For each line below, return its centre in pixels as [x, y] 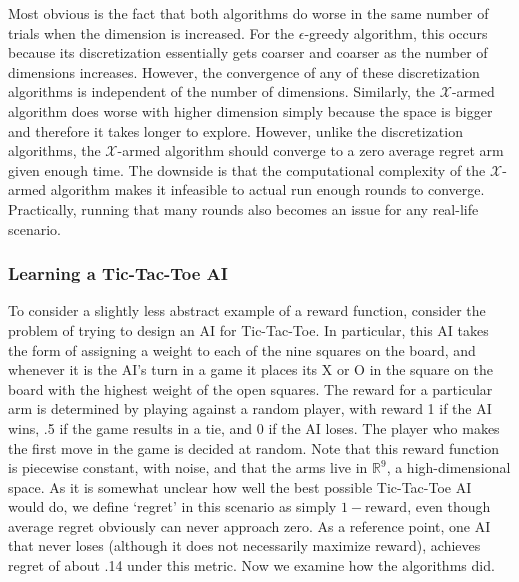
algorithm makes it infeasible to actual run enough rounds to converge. [267, 189]
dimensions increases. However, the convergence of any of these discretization [244, 71]
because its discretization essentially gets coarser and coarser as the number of [248, 52]
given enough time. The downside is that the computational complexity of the [247, 169]
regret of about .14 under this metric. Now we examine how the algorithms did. [251, 565]
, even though [449, 506]
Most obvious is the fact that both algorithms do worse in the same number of [248, 13]
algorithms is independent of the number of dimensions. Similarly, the [222, 91]
